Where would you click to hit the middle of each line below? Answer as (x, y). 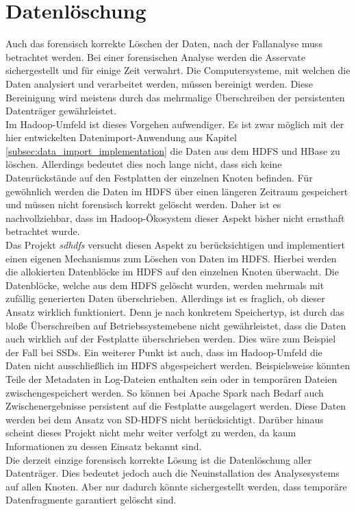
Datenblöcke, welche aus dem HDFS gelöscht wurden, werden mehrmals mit (165, 285)
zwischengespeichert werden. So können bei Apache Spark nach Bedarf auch (165, 392)
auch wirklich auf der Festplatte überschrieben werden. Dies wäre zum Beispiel (171, 339)
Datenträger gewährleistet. (61, 111)
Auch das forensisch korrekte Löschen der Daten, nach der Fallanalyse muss (164, 43)
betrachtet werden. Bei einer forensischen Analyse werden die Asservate (155, 57)
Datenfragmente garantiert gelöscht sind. (91, 500)
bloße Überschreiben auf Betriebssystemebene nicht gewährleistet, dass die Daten (176, 325)
